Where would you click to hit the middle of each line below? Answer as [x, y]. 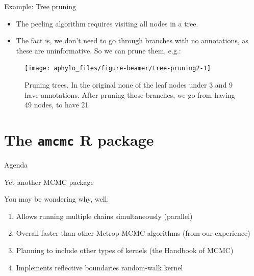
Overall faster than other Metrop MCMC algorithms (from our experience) [133, 233]
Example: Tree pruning [40, 6]
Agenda [16, 165]
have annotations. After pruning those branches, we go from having [130, 94]
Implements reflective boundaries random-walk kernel [99, 267]
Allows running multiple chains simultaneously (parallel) [104, 216]
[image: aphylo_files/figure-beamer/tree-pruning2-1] [118, 68]
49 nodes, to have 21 [57, 105]
